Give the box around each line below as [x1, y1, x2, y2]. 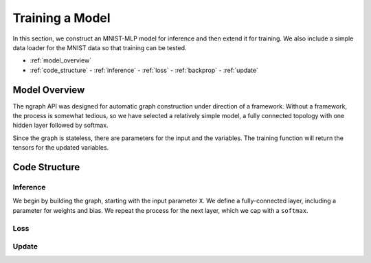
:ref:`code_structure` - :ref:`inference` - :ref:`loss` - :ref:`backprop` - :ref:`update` [30, 66, 259, 74]
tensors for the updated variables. [12, 144, 109, 152]
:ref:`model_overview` [30, 56, 92, 65]
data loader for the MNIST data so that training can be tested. [12, 43, 187, 52]
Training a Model [12, 10, 111, 25]
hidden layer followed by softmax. [12, 121, 109, 130]
